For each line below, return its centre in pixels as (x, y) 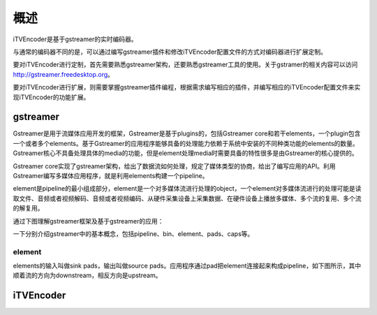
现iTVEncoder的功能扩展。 (51, 97)
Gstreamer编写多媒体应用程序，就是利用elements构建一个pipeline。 (111, 175)
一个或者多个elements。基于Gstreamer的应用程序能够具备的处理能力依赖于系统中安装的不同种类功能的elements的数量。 (186, 143)
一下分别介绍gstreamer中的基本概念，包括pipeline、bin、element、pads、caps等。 (133, 233)
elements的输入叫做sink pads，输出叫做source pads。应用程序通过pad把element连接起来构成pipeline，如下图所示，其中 (187, 266)
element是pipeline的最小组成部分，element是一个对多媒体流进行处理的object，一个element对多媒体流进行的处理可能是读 (187, 189)
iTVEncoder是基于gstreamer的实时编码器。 (75, 39)
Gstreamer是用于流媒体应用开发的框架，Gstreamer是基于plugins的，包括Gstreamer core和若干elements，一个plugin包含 (187, 133)
